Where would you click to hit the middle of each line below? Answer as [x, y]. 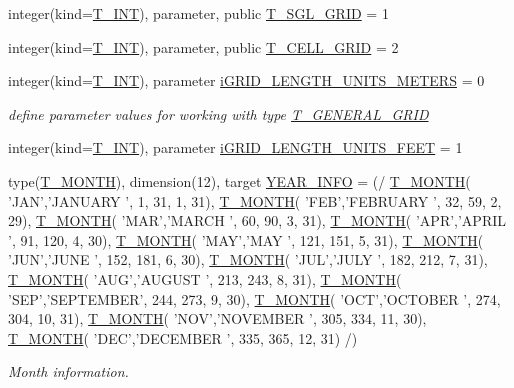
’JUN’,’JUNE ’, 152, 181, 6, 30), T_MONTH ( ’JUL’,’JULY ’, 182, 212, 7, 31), [248, 259]
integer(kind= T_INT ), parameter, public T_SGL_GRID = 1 [198, 13]
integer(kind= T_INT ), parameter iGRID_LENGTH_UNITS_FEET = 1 [235, 147]
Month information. [68, 371]
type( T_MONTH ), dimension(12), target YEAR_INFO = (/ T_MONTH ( [239, 180]
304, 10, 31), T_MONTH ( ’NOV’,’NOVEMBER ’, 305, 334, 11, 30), [217, 318]
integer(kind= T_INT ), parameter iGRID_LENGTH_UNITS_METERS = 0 [246, 80]
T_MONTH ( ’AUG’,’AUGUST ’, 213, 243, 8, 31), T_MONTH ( [205, 278]
